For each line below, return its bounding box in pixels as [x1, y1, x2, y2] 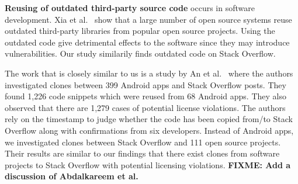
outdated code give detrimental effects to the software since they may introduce [5, 36, 290, 48]
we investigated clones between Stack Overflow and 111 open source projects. [5, 136, 281, 148]
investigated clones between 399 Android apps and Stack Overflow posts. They [5, 78, 286, 91]
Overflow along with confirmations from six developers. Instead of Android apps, [5, 124, 294, 136]
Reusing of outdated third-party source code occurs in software [5, 2, 255, 13]
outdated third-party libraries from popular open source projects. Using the [5, 25, 275, 37]
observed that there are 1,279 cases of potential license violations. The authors [5, 101, 286, 113]
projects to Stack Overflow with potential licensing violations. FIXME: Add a [5, 158, 291, 171]
